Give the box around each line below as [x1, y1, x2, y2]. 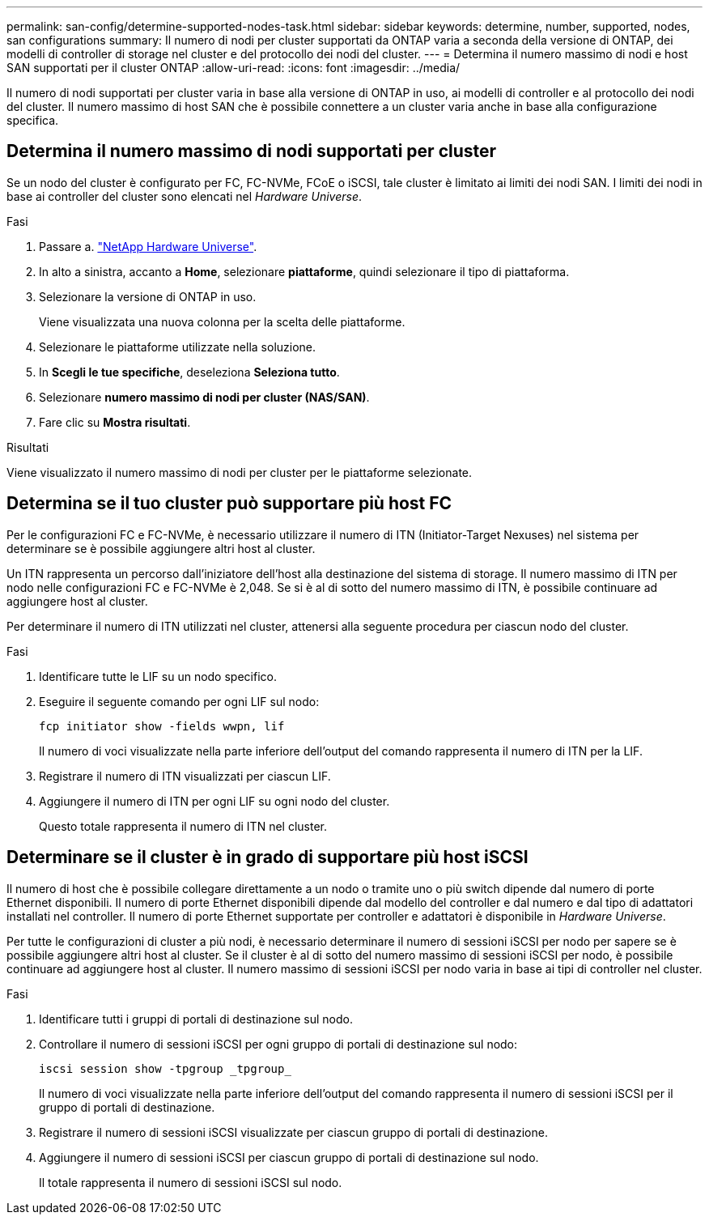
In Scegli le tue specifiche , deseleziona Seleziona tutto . [39, 364, 340, 379]
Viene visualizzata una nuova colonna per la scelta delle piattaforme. [39, 314, 405, 329]
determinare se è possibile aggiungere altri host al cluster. [6, 541, 316, 555]
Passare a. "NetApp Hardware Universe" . [39, 239, 257, 253]
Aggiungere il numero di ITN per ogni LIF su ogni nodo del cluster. [39, 793, 390, 808]
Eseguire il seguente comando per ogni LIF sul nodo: [39, 694, 320, 708]
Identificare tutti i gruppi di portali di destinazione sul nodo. [39, 1011, 353, 1026]
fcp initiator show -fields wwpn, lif [39, 719, 285, 733]
